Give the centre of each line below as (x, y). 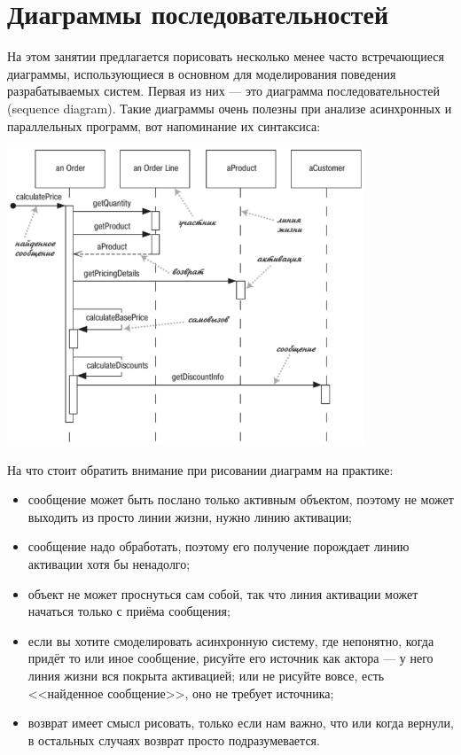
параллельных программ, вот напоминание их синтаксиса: (164, 125)
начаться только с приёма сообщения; (129, 611)
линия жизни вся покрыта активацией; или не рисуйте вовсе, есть (206, 676)
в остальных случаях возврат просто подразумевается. (174, 739)
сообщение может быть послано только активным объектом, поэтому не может (241, 499)
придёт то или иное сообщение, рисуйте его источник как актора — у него (230, 658)
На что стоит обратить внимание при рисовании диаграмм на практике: (200, 469)
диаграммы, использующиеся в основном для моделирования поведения (202, 73)
